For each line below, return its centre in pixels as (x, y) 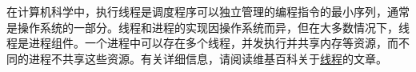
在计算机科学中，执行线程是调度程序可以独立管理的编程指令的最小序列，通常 (208, 11)
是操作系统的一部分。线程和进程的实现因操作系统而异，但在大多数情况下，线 (208, 27)
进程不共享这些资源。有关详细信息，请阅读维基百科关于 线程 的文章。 (208, 58)
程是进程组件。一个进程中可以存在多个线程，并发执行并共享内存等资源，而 (202, 43)
